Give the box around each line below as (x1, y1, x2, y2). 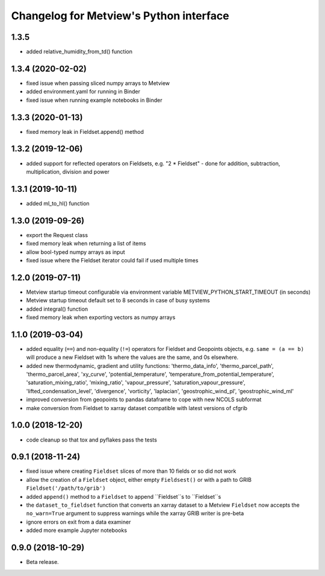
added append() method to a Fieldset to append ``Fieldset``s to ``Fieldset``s (26, 493, 221, 500)
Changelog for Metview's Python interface (11, 9, 229, 22)
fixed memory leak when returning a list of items (26, 240, 146, 247)
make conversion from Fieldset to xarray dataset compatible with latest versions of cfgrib (26, 404, 248, 411)
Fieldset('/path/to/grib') (26, 485, 106, 492)
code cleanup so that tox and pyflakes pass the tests (26, 436, 158, 443)
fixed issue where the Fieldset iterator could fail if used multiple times (26, 256, 199, 264)
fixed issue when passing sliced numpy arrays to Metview (26, 79, 170, 87)
